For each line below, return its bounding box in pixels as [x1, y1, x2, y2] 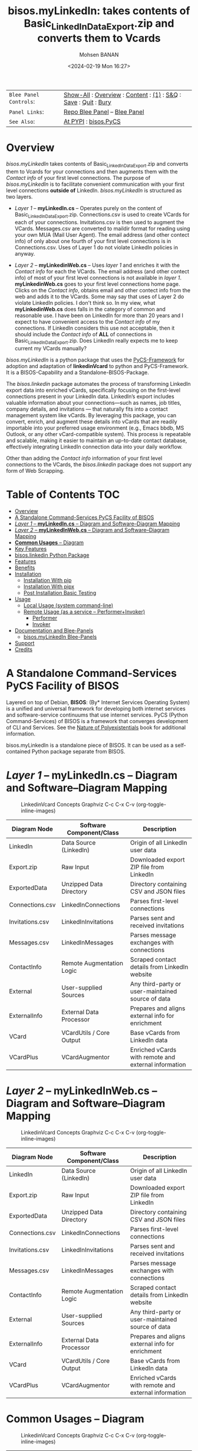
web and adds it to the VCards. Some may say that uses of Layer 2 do [14, 293, 184, 300]
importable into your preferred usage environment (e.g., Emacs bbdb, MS [6, 424, 184, 431]
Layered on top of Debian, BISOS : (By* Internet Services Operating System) [6, 698, 190, 705]
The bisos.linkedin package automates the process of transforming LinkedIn [6, 380, 191, 387]
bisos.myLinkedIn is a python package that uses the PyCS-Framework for [6, 356, 185, 363]
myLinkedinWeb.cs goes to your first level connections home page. [14, 280, 180, 288]
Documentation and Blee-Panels [14, 627, 94, 634]
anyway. [14, 250, 35, 257]
